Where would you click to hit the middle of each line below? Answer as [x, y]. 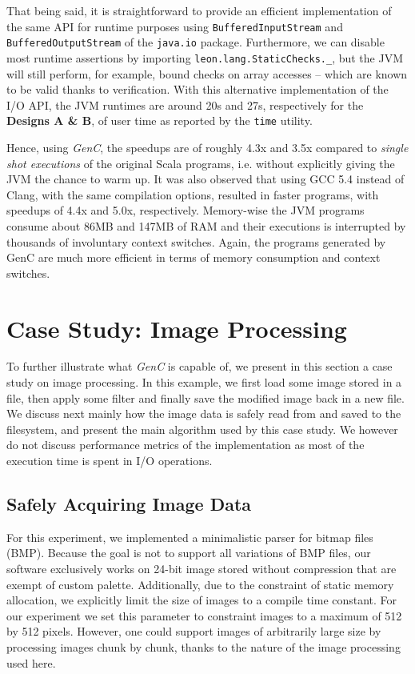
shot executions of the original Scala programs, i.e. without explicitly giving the [201, 163]
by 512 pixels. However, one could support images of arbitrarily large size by [194, 631]
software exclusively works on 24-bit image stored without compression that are [202, 569]
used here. [31, 662]
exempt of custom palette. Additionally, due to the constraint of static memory [200, 584]
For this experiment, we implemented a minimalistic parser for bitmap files [190, 537]
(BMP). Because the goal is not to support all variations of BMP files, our [189, 553]
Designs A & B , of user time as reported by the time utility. [160, 120]
